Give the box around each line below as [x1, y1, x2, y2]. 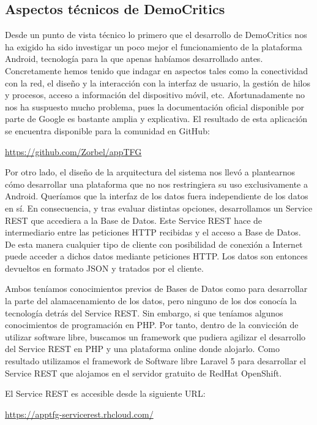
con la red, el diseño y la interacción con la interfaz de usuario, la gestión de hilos [5, 76, 310, 89]
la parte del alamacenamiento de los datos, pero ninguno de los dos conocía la [5, 294, 297, 307]
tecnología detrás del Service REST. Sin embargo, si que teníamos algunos [5, 306, 283, 319]
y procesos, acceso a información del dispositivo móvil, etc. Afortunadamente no [5, 88, 305, 101]
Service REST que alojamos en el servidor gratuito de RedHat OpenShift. [5, 366, 282, 379]
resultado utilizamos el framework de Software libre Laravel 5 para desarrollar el [5, 354, 306, 367]
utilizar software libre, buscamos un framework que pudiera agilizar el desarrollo [5, 330, 306, 343]
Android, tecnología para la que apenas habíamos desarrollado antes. [5, 52, 263, 65]
